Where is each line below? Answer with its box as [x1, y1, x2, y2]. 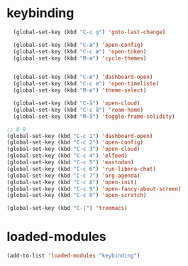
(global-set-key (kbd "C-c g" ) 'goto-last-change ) [13, 28, 166, 36]
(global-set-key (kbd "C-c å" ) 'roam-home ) [13, 106, 143, 113]
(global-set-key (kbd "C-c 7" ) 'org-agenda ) [6, 172, 140, 179]
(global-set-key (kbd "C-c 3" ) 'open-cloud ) [6, 146, 140, 153]
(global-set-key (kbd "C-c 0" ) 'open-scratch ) [6, 192, 147, 199]
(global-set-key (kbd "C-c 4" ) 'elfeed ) [6, 152, 128, 159]
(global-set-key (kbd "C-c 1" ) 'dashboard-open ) [6, 132, 153, 139]
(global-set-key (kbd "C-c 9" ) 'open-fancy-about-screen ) [6, 185, 182, 193]
